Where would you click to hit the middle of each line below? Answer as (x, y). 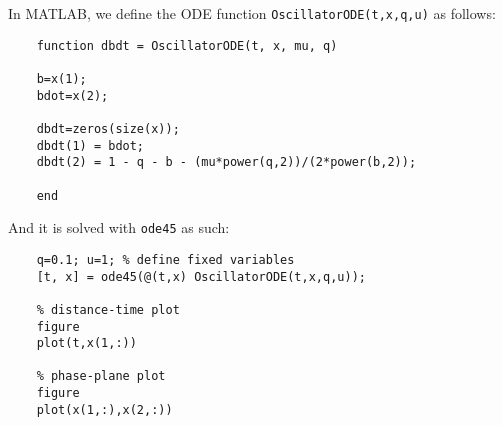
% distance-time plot (108, 309)
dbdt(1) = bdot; (90, 145)
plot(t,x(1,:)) (86, 343)
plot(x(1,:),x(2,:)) (104, 409)
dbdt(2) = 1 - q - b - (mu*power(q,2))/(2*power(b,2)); (226, 162)
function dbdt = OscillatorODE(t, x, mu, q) (187, 45)
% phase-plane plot (101, 376)
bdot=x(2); (72, 95)
